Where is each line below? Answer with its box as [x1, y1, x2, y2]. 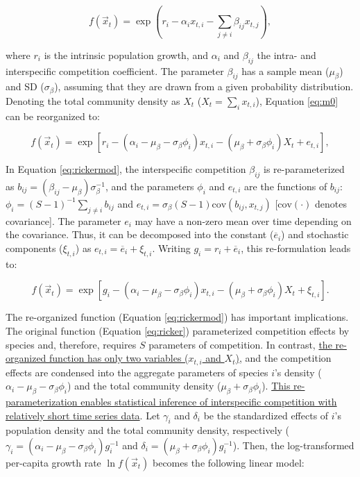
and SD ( [6, 79, 44, 94]
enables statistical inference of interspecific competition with [80, 394, 337, 408]
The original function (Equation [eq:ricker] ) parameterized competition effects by [6, 323, 350, 337]
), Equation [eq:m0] [255, 93, 338, 108]
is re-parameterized [264, 162, 345, 176]
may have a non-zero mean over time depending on [135, 213, 352, 228]
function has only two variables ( [49, 351, 189, 365]
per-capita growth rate [6, 455, 101, 469]
